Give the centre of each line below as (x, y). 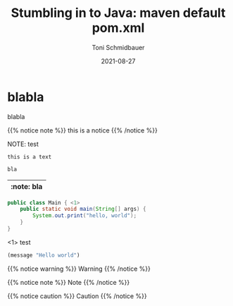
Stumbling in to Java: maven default (118, 13)
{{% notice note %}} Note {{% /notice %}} (69, 282)
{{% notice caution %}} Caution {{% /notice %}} (77, 296)
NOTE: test (23, 144)
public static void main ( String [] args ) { (83, 209)
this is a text (30, 157)
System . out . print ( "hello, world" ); (85, 216)
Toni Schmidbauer (118, 47)
